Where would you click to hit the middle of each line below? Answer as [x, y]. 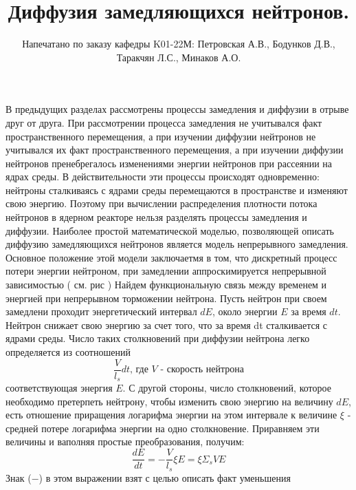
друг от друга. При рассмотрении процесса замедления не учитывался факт [164, 122]
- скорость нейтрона [202, 370]
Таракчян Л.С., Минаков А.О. [179, 57]
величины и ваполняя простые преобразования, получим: [125, 441]
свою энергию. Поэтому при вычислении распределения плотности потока [162, 203]
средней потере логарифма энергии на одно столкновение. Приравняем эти [163, 428]
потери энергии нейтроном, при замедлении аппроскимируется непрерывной [166, 271]
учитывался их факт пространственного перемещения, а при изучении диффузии [175, 150]
